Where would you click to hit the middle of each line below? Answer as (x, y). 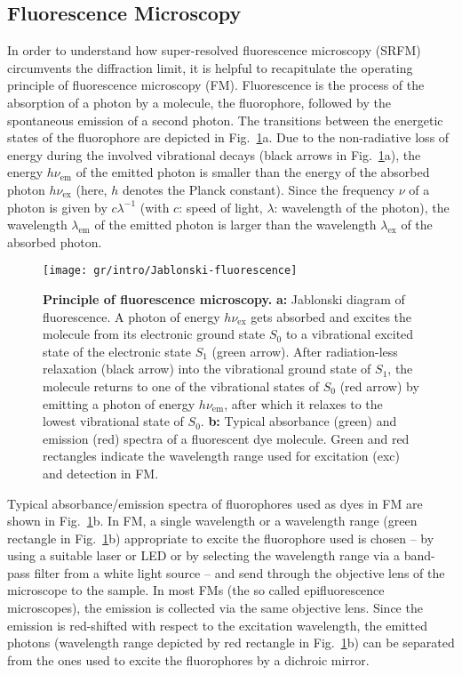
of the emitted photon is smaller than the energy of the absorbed (253, 172)
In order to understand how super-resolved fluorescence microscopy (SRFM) (214, 50)
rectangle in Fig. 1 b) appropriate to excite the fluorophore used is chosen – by (221, 538)
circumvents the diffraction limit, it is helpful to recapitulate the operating (210, 67)
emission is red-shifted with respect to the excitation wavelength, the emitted (217, 625)
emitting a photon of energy (119, 403)
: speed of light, (221, 207)
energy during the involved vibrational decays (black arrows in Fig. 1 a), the (214, 154)
